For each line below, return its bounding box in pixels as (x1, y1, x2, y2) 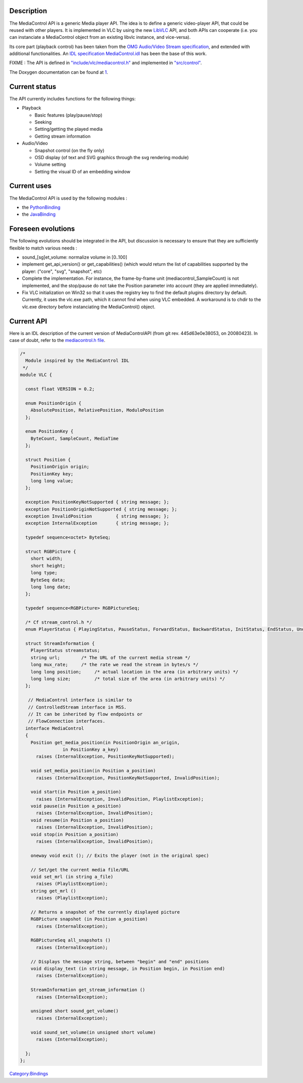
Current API (9, 317, 47, 325)
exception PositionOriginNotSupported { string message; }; (25, 506, 177, 512)
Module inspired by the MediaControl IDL (25, 358, 130, 364)
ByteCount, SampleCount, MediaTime (30, 435, 119, 441)
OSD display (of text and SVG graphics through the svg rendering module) (34, 154, 189, 160)
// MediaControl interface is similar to (28, 697, 132, 703)
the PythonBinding (22, 204, 61, 210)
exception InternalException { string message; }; (25, 520, 169, 526)
